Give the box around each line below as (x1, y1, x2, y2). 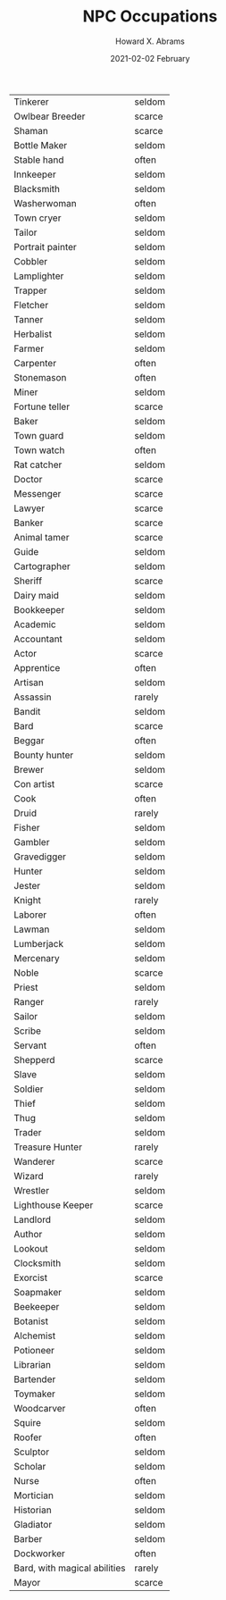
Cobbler (13, 255, 48, 267)
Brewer (13, 763, 45, 775)
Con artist (13, 777, 55, 790)
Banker (13, 516, 44, 529)
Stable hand (13, 154, 64, 166)
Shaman (13, 124, 49, 137)
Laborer (13, 909, 47, 921)
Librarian (13, 1358, 52, 1370)
